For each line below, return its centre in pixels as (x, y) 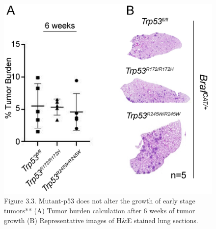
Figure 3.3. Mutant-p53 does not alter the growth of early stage (100, 201)
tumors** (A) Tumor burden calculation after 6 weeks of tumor (100, 210)
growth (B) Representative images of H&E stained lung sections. (101, 220)
